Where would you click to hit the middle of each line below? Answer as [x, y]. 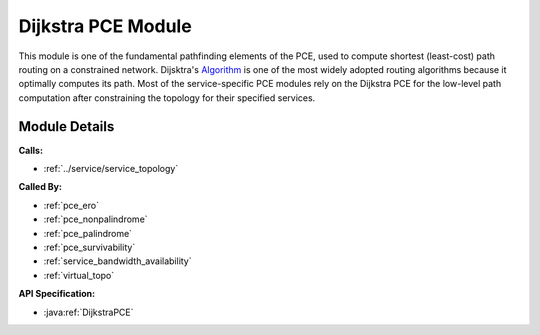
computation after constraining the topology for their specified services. [167, 97]
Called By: [40, 187]
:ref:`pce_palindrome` [88, 233]
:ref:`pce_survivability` [89, 247]
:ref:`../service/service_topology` [111, 169]
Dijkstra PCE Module [105, 26]
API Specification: [57, 294]
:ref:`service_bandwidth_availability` [117, 261]
